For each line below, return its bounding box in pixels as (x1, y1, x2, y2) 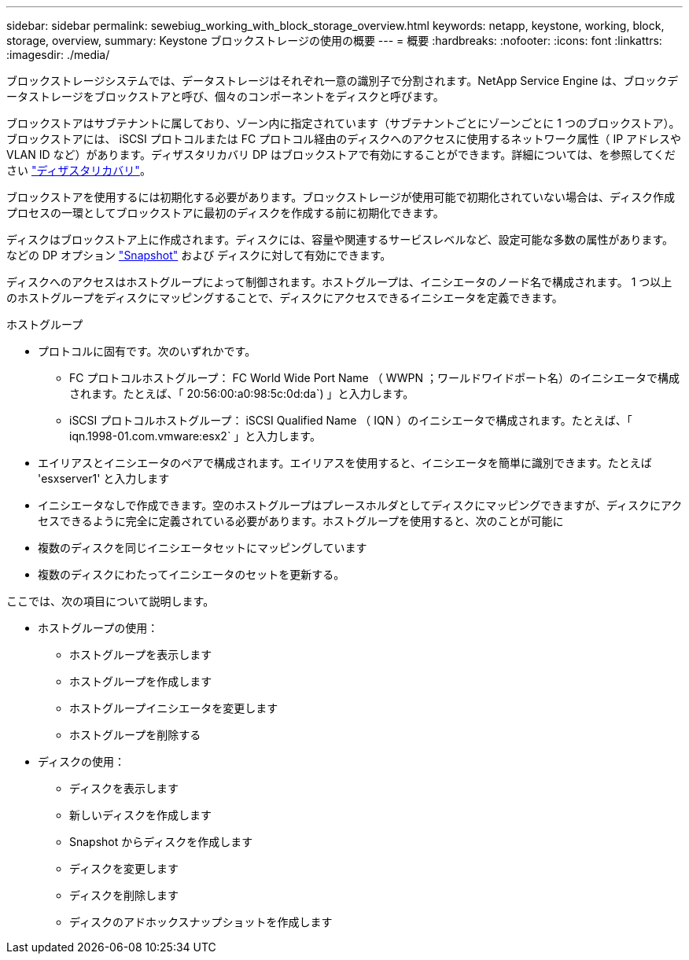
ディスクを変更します (69, 862, 179, 875)
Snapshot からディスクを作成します (69, 835, 253, 848)
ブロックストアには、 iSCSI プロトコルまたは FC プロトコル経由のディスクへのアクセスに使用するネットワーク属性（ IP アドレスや (6, 132, 682, 145)
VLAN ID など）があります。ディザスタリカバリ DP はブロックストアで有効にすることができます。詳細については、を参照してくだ (6, 148, 676, 161)
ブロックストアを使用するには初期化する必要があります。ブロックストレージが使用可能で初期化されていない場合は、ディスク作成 (6, 190, 676, 204)
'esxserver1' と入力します (38, 472, 170, 485)
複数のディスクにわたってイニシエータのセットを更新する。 (38, 568, 345, 581)
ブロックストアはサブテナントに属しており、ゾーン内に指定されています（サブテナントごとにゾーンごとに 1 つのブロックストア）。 (6, 116, 680, 130)
